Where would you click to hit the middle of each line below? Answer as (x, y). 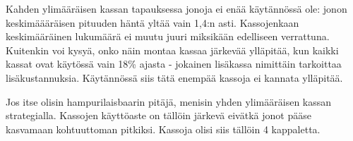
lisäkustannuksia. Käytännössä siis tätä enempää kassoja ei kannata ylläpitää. (174, 77)
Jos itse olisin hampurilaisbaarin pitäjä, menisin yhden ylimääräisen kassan (169, 101)
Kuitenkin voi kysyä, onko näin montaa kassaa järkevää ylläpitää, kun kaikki (172, 50)
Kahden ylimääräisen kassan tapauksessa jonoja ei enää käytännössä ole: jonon (176, 8)
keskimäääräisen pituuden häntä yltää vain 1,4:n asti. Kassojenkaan (152, 22)
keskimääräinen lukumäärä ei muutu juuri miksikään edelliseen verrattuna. (168, 36)
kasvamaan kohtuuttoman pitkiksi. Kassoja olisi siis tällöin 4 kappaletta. (163, 129)
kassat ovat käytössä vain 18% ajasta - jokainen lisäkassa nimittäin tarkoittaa (174, 64)
